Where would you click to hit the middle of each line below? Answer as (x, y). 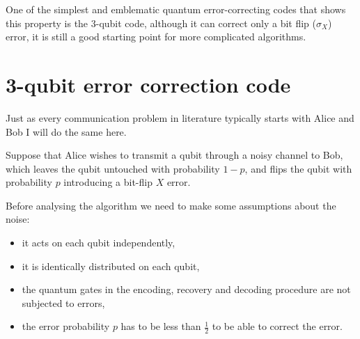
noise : (18, 219)
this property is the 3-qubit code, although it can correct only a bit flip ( (161, 23)
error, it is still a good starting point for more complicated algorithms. (156, 37)
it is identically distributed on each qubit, (111, 266)
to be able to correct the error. (277, 326)
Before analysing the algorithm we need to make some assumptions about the (171, 205)
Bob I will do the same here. (66, 131)
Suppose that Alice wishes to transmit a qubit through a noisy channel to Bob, (174, 155)
